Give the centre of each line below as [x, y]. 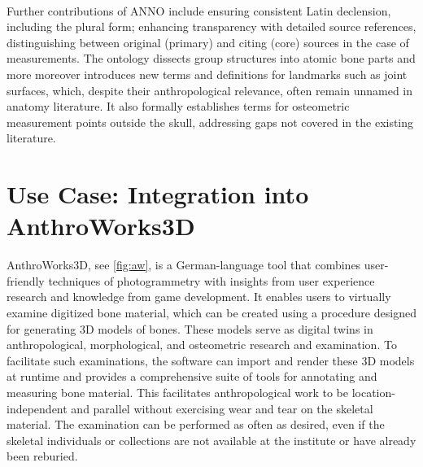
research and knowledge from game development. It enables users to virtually [199, 297]
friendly [26, 280]
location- [373, 392]
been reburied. [42, 456]
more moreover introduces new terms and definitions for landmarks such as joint [207, 74]
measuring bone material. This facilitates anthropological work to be [178, 392]
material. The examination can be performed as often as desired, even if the [196, 424]
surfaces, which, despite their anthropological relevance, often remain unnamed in [209, 90]
